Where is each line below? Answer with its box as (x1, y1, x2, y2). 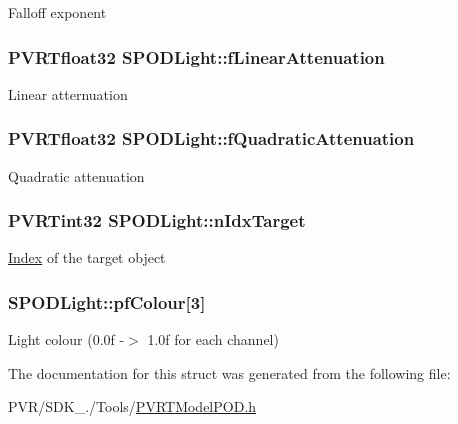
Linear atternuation (8, 83, 128, 104)
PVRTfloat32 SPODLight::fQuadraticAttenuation (8, 126, 415, 151)
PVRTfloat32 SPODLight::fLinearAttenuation (8, 44, 385, 69)
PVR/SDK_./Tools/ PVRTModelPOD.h (8, 396, 257, 417)
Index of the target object (8, 247, 166, 268)
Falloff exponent (8, 2, 107, 22)
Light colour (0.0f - (8, 329, 125, 350)
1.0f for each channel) (147, 329, 279, 350)
